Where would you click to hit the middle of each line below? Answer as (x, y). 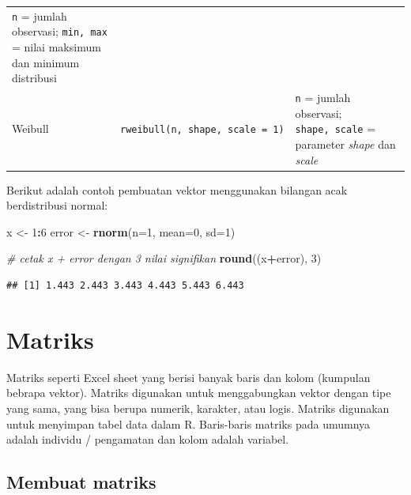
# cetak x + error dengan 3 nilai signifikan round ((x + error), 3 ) (164, 258)
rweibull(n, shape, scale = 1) (202, 130)
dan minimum (46, 62)
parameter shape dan (345, 144)
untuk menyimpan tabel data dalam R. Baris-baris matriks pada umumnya (189, 423)
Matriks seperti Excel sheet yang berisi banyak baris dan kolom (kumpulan (189, 377)
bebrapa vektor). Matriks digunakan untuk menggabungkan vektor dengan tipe (199, 393)
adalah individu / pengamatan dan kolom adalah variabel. (148, 439)
